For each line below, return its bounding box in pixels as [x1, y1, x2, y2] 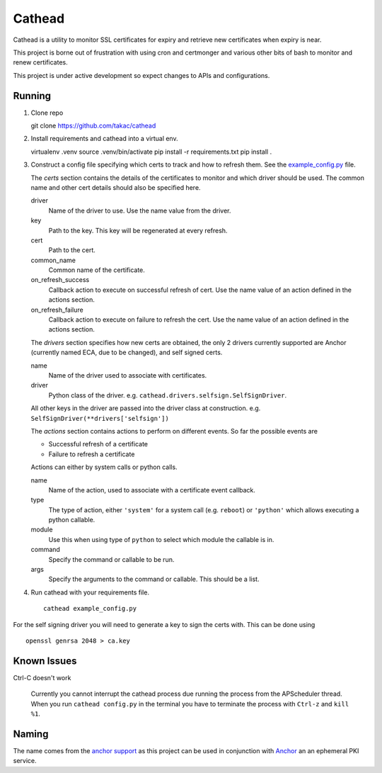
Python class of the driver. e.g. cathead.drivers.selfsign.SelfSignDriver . [48, 390, 286, 400]
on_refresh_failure [30, 305, 84, 314]
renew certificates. [13, 58, 68, 67]
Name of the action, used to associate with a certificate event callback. [48, 485, 256, 494]
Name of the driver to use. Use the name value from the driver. [48, 206, 231, 215]
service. [13, 757, 37, 765]
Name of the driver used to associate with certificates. [48, 371, 207, 379]
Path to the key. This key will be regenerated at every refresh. [48, 226, 228, 235]
